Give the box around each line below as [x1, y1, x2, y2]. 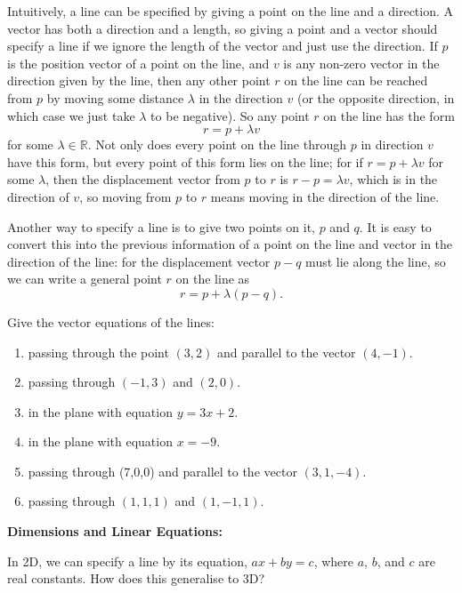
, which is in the [349, 170, 438, 188]
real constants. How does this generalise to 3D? [7, 569, 265, 588]
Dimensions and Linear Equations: [7, 522, 223, 541]
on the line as [175, 269, 250, 288]
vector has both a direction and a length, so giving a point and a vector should [7, 19, 438, 37]
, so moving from [79, 187, 172, 205]
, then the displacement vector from [45, 170, 240, 188]
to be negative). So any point [150, 106, 310, 124]
